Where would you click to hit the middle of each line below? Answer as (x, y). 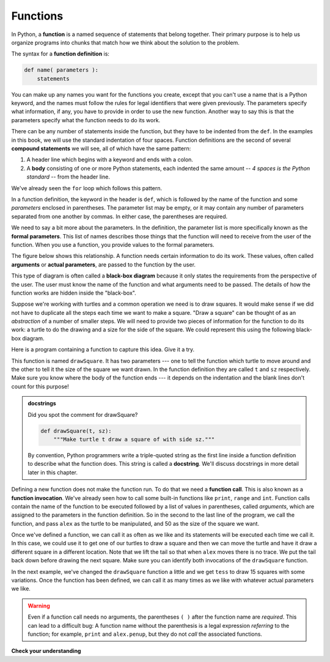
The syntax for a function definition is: (61, 54)
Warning (39, 606)
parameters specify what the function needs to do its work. (86, 120)
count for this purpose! (40, 386)
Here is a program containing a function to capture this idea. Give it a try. (103, 350)
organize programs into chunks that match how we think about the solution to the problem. (125, 42)
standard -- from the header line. (68, 177)
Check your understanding (46, 651)
